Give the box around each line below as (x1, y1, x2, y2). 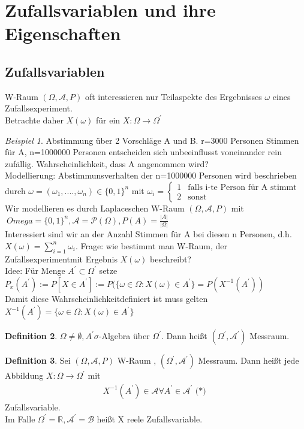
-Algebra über (98, 330, 150, 342)
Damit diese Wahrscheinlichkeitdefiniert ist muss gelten (5, 292, 208, 304)
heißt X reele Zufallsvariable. (97, 412, 203, 425)
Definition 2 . (5, 330, 58, 342)
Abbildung (5, 369, 44, 382)
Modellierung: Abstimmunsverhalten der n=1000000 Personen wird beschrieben (5, 169, 297, 182)
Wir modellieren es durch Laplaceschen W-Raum (5, 201, 185, 214)
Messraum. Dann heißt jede (198, 354, 299, 367)
